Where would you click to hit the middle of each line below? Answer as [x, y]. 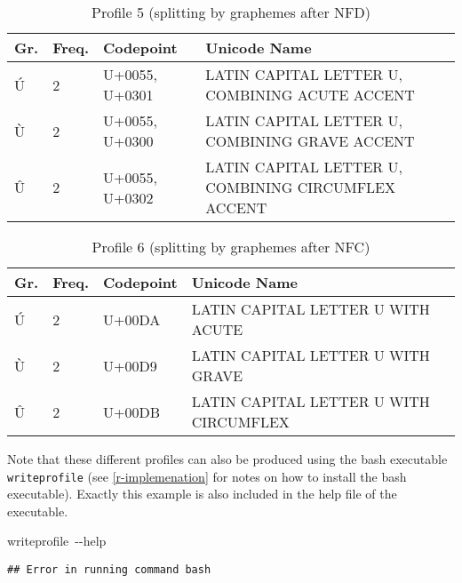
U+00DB [132, 411]
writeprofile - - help [57, 541]
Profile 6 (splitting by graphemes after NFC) [231, 247]
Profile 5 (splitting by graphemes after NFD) [231, 12]
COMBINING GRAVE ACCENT [310, 141]
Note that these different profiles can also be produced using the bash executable [227, 459]
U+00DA [132, 319]
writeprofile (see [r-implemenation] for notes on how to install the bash [207, 476]
